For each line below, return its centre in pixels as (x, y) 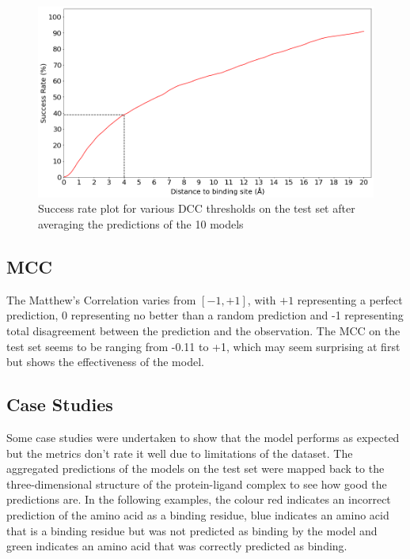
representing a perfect (350, 299)
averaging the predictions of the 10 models (141, 223)
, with (262, 299)
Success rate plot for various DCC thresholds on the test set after (197, 208)
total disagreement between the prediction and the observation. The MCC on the (203, 330)
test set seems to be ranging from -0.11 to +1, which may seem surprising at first (203, 346)
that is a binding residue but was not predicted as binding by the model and (192, 530)
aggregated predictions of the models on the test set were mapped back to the (196, 468)
